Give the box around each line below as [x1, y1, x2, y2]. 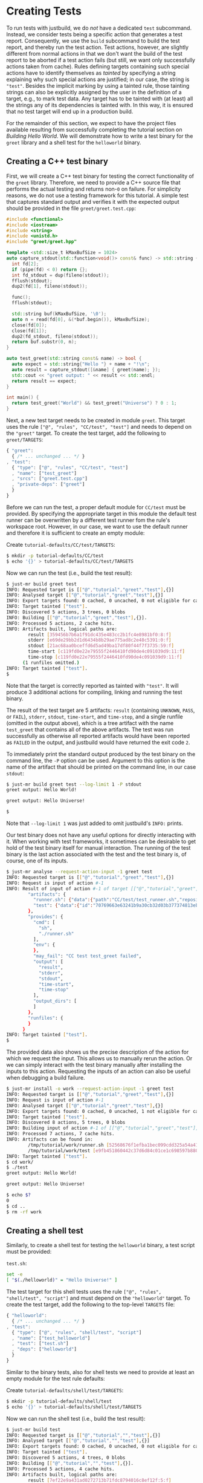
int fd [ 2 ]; [11, 261, 39, 267]
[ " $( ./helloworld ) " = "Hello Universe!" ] [6, 1277, 118, 1283]
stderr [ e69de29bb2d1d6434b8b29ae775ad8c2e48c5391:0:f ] [28, 637, 172, 644]
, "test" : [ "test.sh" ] [11, 1341, 69, 1347]
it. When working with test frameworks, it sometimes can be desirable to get [6, 838, 196, 845]
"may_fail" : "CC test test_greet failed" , [33, 953, 142, 959]
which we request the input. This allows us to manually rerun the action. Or [6, 1055, 193, 1062]
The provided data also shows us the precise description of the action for [6, 1048, 189, 1056]
